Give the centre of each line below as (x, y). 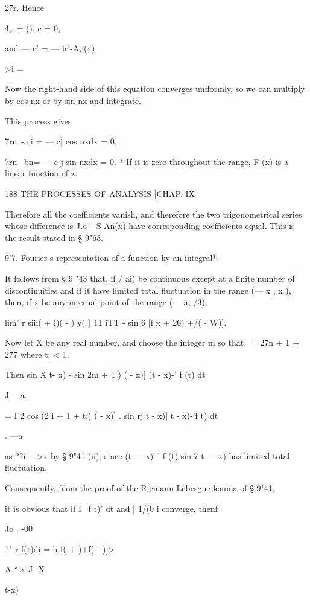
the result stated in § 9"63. (54, 237)
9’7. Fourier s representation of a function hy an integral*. (112, 258)
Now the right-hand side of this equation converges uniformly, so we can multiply (155, 89)
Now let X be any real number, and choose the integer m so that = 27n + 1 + (152, 342)
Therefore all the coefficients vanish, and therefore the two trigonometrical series (153, 214)
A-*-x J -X (25, 569)
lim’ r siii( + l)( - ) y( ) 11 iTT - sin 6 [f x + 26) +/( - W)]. (116, 322)
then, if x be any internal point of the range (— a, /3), (106, 302)
